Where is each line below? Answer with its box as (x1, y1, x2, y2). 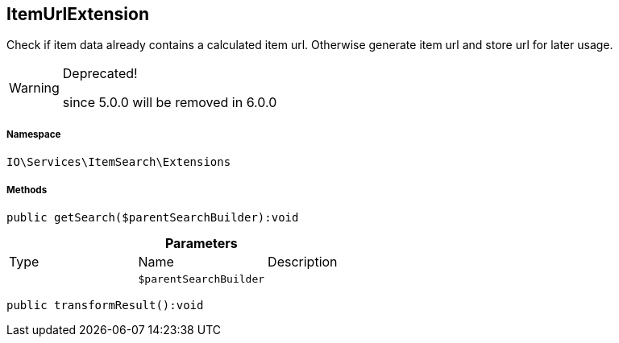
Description (268, 253, 338, 270)
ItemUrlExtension (6, 4, 150, 24)
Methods (6, 184, 48, 196)
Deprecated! (62, 65, 138, 82)
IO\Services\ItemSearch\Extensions (6, 155, 231, 169)
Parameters (164, 234, 238, 251)
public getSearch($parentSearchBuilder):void (6, 210, 299, 224)
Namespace (6, 128, 61, 140)
